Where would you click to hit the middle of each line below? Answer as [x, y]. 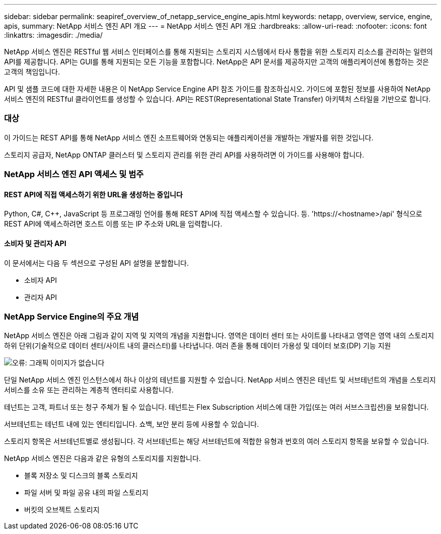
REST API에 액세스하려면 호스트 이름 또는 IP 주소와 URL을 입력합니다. [113, 224]
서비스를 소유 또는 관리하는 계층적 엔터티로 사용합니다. [89, 390]
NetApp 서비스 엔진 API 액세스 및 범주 [74, 174]
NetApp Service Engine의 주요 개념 [71, 316]
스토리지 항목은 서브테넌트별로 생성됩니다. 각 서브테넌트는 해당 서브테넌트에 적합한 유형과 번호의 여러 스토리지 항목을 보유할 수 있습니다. [216, 441]
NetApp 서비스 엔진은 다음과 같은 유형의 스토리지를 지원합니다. [102, 459]
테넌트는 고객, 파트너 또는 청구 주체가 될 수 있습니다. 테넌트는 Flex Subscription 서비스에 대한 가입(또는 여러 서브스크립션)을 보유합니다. [216, 407]
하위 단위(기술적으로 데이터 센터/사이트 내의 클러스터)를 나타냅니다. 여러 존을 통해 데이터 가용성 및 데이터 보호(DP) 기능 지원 [198, 346]
